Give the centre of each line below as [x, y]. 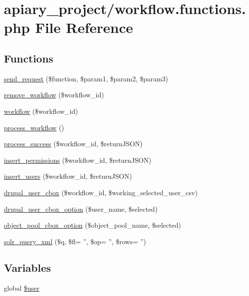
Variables [28, 267]
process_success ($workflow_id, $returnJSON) [73, 144]
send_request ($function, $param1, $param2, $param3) [86, 78]
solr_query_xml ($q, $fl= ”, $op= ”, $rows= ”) [75, 241]
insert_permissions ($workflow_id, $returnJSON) [78, 160]
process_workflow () [34, 127]
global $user [22, 288]
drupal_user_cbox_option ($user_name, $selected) [81, 209]
